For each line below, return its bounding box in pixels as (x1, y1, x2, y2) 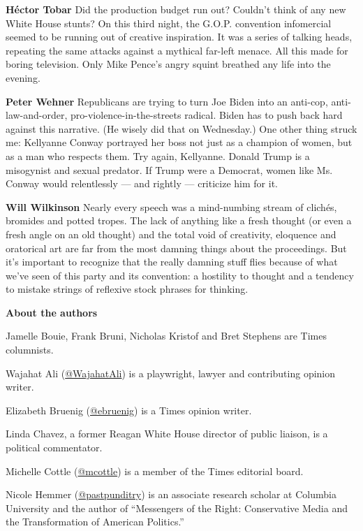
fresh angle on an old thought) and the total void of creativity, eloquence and (6, 226, 336, 241)
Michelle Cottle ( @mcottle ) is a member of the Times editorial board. (6, 463, 304, 478)
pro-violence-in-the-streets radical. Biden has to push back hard (71, 108, 343, 122)
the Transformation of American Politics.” (6, 514, 184, 529)
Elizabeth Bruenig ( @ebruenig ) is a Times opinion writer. (6, 402, 252, 417)
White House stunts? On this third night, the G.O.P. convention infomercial (6, 15, 332, 30)
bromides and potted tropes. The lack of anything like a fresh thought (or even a (6, 213, 352, 228)
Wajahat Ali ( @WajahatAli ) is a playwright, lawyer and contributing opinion (6, 365, 336, 380)
